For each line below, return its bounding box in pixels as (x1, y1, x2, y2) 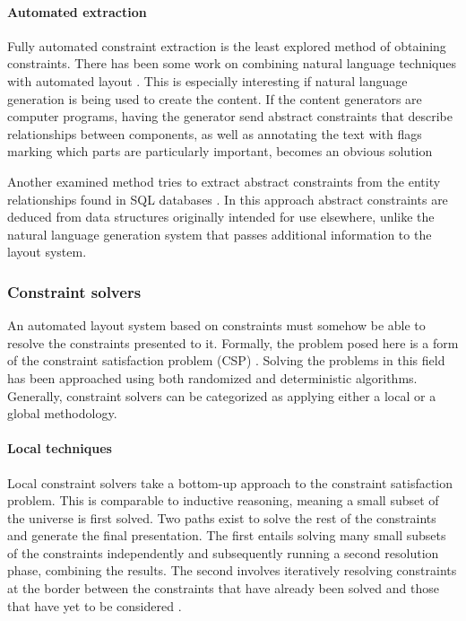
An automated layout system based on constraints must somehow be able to (7, 316, 426, 335)
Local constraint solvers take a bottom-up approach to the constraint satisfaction (7, 473, 453, 492)
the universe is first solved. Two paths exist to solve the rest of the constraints (7, 508, 436, 527)
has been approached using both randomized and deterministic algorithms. (7, 368, 418, 387)
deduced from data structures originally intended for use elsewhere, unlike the (7, 207, 435, 226)
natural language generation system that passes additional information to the (7, 224, 432, 243)
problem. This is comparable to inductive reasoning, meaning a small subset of (7, 491, 439, 510)
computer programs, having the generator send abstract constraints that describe (7, 107, 453, 126)
